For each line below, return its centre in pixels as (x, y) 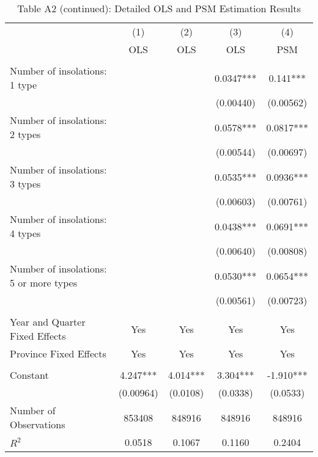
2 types (25, 134)
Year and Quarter (48, 322)
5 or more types (43, 283)
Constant (29, 375)
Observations (38, 424)
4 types (25, 233)
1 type (24, 85)
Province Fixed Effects (58, 353)
